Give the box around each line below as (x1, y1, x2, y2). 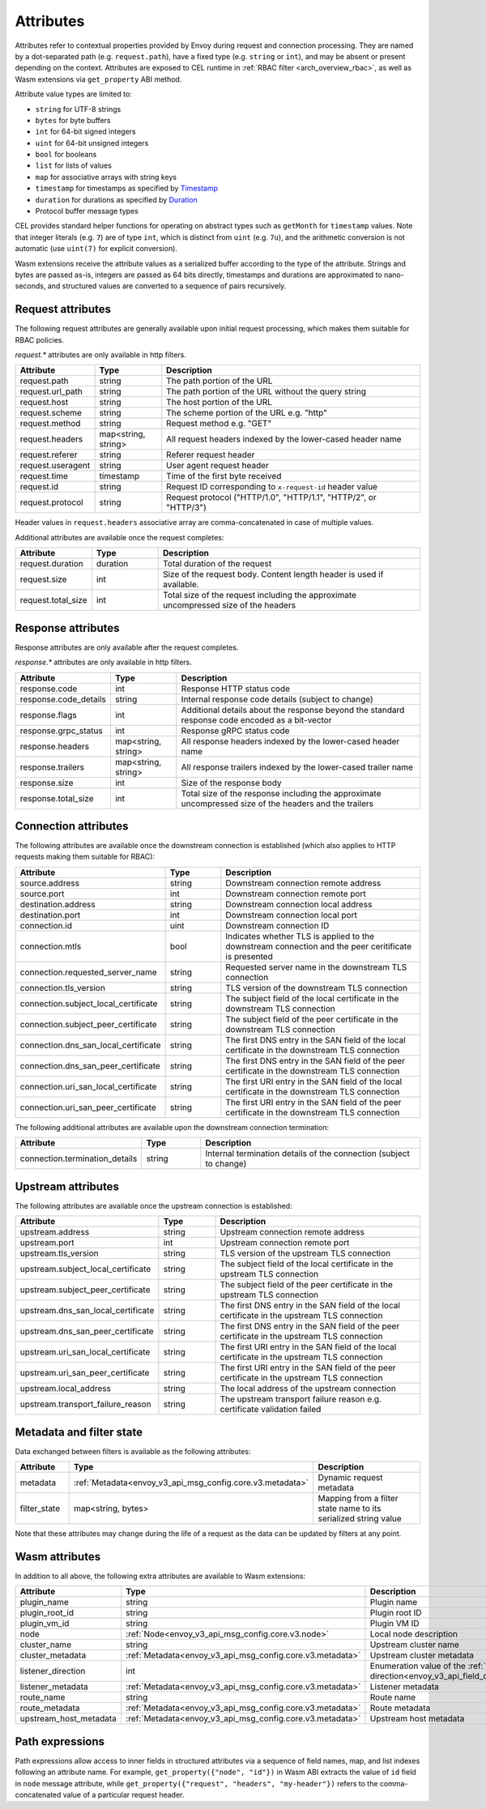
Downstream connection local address (225, 898, 373, 910)
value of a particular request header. (62, 1790, 185, 1799)
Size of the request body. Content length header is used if (162, 569, 384, 580)
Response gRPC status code (181, 725, 290, 736)
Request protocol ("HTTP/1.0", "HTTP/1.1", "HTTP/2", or (166, 492, 377, 503)
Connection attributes (15, 819, 129, 833)
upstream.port (19, 1237, 75, 1248)
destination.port (19, 909, 81, 920)
